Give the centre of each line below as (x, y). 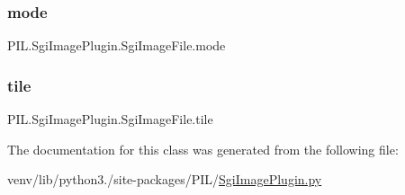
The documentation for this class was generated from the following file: (203, 149)
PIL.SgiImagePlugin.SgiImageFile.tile (110, 119)
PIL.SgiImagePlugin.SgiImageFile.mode (117, 45)
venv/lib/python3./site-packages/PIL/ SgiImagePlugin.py (165, 179)
